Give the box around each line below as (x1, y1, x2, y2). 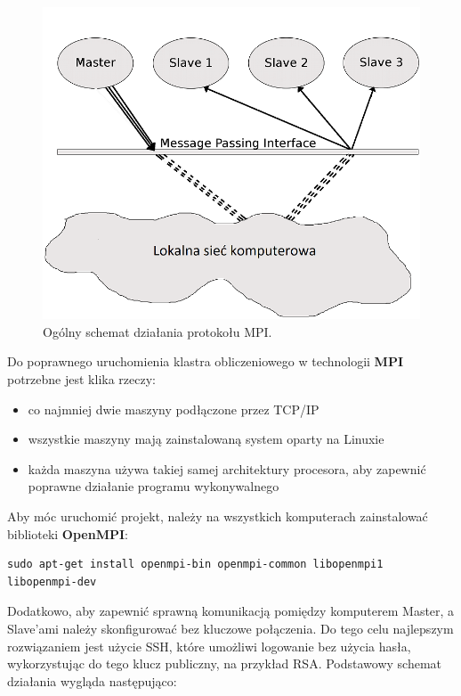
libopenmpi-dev (7, 575, 97, 588)
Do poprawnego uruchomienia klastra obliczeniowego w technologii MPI (7, 352, 404, 371)
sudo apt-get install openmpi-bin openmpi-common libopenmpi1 (7, 558, 384, 571)
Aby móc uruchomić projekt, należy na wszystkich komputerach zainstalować (7, 507, 428, 525)
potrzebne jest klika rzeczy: (7, 370, 156, 389)
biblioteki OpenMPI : (7, 524, 128, 543)
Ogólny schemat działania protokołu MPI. (43, 322, 272, 340)
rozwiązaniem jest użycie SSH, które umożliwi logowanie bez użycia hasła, (7, 636, 411, 655)
